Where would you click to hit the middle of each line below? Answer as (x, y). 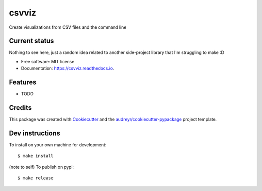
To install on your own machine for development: (58, 145)
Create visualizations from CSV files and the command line (68, 27)
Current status (32, 41)
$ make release (36, 178)
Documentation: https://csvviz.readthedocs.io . (67, 69)
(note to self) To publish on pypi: (41, 167)
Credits (20, 108)
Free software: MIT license (48, 61)
